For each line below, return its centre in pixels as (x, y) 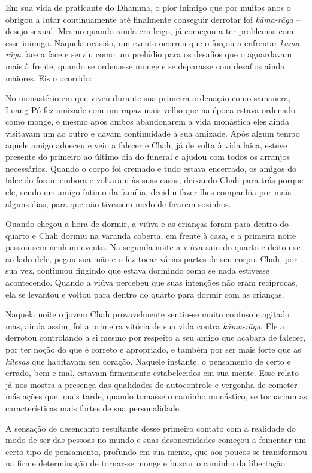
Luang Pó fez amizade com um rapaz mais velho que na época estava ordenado (150, 109)
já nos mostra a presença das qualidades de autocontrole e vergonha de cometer (152, 384)
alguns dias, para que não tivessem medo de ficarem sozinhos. (118, 203)
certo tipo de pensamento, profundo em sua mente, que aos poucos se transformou (156, 451)
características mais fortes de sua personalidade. (93, 408)
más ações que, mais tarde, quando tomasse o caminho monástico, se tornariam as (156, 396)
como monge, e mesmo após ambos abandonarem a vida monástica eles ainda (148, 121)
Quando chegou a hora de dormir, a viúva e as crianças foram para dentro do (147, 224)
